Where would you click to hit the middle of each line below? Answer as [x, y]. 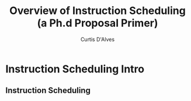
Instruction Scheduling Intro [75, 69]
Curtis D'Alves [98, 39]
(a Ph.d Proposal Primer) [98, 23]
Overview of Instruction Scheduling [98, 11]
